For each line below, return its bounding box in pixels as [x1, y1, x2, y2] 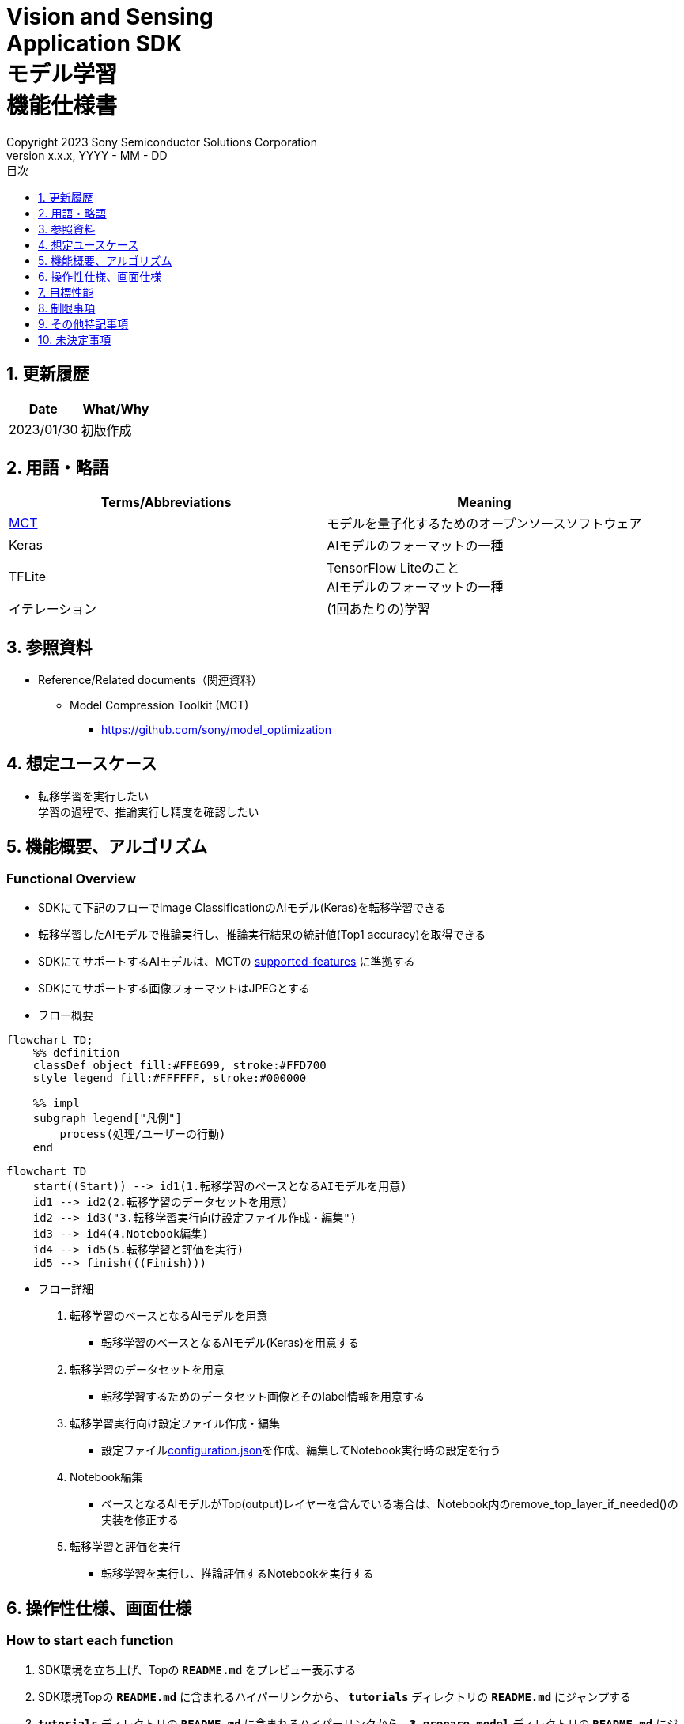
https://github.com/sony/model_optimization [101, 723, 331, 737]
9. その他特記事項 [38, 316, 129, 331]
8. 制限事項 [38, 301, 96, 315]
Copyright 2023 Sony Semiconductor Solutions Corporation [6, 134, 317, 149]
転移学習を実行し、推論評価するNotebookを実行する [101, 1567, 374, 1581]
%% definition [32, 1046, 120, 1060]
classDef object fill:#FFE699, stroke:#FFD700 [32, 1059, 327, 1072]
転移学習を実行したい [38, 789, 149, 803]
